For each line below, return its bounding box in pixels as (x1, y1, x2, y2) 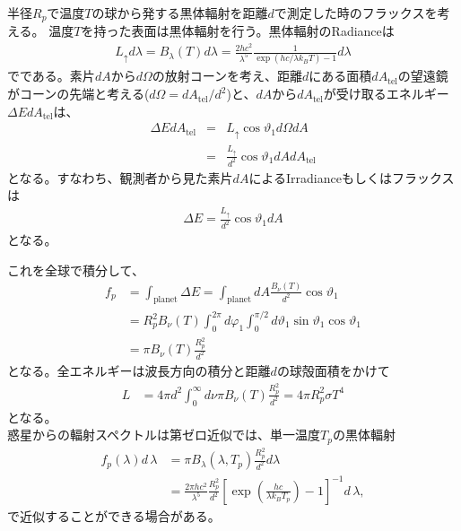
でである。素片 (7, 66, 95, 85)
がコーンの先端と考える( (7, 84, 150, 103)
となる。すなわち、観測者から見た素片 (7, 168, 233, 187)
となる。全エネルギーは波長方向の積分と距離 (7, 361, 271, 379)
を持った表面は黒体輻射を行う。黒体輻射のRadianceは (81, 22, 395, 40)
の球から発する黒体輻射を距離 (91, 4, 268, 22)
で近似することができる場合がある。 (7, 506, 221, 525)
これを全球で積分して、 (7, 260, 144, 279)
